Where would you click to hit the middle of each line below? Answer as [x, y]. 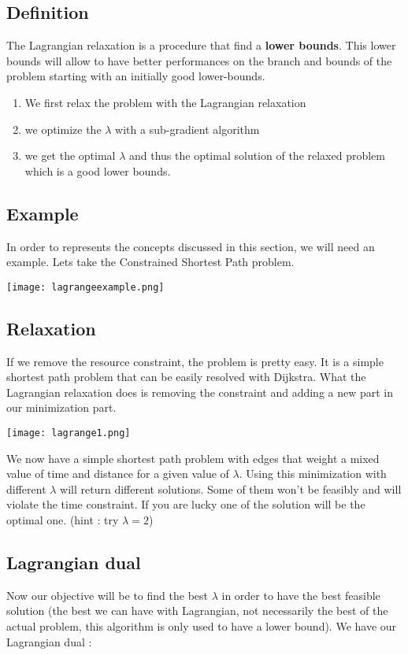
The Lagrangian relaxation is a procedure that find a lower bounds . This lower [201, 45]
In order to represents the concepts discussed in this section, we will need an [191, 246]
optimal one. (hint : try [63, 520]
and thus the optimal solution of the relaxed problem [257, 155]
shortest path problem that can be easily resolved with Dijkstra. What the [186, 377]
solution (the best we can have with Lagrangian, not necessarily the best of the [197, 611]
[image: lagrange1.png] [69, 433]
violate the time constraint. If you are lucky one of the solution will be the [186, 504]
